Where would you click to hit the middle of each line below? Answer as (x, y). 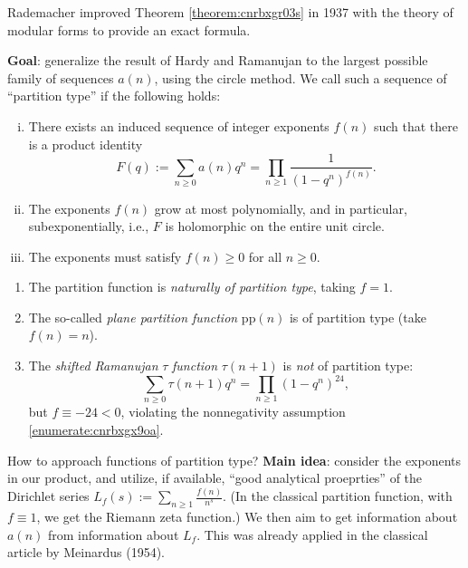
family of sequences (61, 77)
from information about (113, 534)
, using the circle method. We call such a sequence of (301, 77)
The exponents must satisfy (105, 256)
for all (265, 256)
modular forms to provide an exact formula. (129, 29)
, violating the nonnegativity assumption (233, 412)
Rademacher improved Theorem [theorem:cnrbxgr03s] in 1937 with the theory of (230, 12)
